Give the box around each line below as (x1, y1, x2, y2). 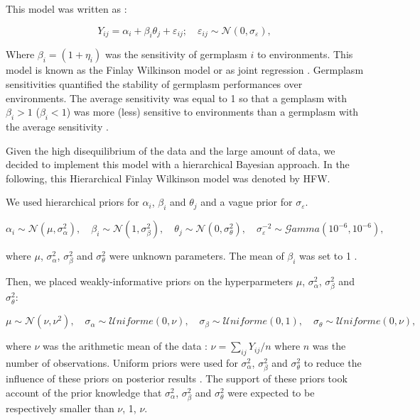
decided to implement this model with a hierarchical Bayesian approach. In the (6, 157, 350, 172)
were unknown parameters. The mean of (109, 248, 284, 263)
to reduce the (303, 355, 362, 370)
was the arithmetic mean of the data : (43, 338, 208, 353)
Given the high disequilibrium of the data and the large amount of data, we (6, 143, 335, 157)
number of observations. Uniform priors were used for (6, 355, 238, 370)
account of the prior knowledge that (6, 385, 162, 399)
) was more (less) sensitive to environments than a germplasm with (66, 104, 359, 119)
